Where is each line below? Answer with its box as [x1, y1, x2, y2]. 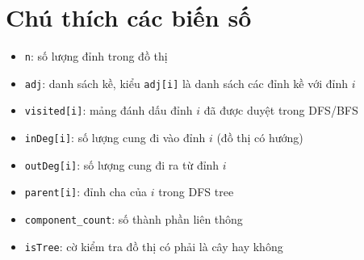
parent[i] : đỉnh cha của [24, 183, 147, 200]
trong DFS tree [158, 183, 234, 200]
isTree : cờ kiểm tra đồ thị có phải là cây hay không [24, 237, 283, 254]
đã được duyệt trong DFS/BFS [203, 102, 358, 119]
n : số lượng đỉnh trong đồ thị [24, 48, 168, 65]
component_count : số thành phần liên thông [24, 211, 243, 228]
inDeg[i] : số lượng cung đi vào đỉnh [24, 129, 206, 146]
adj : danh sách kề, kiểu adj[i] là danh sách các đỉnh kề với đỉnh [24, 74, 349, 91]
